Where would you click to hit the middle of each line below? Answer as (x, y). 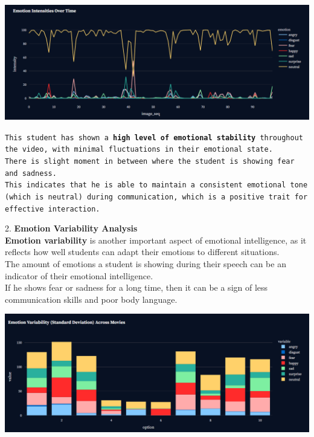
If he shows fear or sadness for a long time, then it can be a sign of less (136, 287)
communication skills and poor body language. (91, 299)
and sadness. (31, 173)
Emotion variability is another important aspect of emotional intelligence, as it (156, 240)
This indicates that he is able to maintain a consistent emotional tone (156, 185)
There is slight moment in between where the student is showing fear (150, 161)
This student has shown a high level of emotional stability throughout (154, 138)
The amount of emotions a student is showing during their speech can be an (146, 263)
